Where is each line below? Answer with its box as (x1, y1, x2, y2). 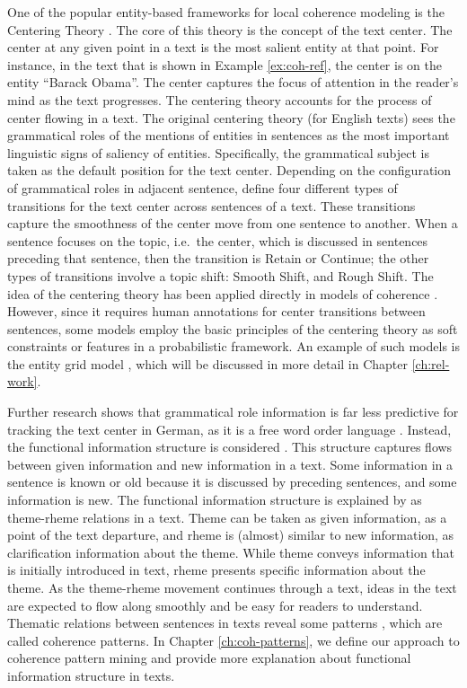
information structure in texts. (7, 666, 175, 684)
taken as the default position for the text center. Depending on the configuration (7, 161, 452, 180)
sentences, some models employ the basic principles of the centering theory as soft (7, 319, 458, 338)
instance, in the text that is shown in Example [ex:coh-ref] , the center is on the (7, 55, 442, 74)
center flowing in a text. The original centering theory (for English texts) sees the (7, 108, 455, 127)
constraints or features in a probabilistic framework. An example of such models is (7, 337, 460, 356)
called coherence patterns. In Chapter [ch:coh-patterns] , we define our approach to (7, 631, 460, 649)
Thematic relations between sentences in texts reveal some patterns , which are (7, 613, 443, 632)
